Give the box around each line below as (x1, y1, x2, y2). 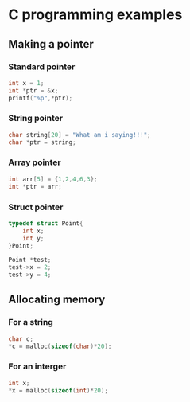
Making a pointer (8, 37, 94, 51)
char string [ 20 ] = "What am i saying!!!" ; (8, 131, 151, 139)
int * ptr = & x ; (8, 86, 59, 95)
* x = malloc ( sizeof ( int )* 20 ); (8, 386, 109, 395)
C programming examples (8, 6, 183, 24)
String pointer (8, 113, 64, 124)
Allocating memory (8, 293, 106, 306)
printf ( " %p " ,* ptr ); (8, 94, 73, 102)
